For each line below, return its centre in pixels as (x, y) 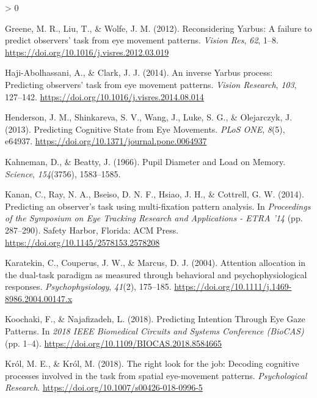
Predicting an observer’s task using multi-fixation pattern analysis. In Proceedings (158, 206)
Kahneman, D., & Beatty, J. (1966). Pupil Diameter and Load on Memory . (145, 161)
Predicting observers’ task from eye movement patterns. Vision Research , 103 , (151, 84)
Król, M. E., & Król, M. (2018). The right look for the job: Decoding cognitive (152, 363)
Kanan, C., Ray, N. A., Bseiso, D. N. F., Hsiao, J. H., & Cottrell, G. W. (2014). (155, 194)
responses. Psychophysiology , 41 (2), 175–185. (88, 286)
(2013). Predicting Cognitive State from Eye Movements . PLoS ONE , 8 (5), (145, 129)
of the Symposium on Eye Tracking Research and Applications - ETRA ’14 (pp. (154, 218)
